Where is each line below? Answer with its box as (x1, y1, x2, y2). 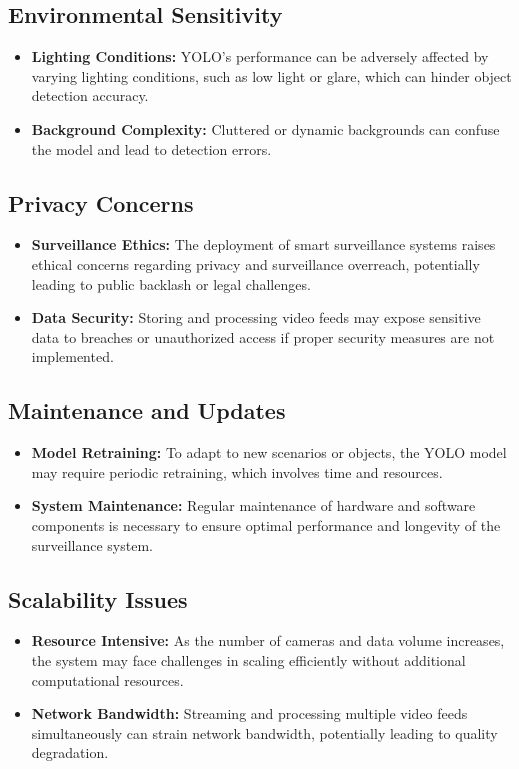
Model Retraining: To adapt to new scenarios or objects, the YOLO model (31, 442, 507, 463)
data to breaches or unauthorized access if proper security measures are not (31, 326, 495, 347)
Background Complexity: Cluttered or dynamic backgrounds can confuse (31, 118, 500, 139)
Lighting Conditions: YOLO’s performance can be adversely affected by (31, 46, 489, 67)
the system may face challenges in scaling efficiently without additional (31, 649, 466, 670)
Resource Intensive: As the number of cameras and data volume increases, (31, 630, 505, 651)
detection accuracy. (31, 85, 149, 106)
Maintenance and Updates (8, 395, 286, 426)
